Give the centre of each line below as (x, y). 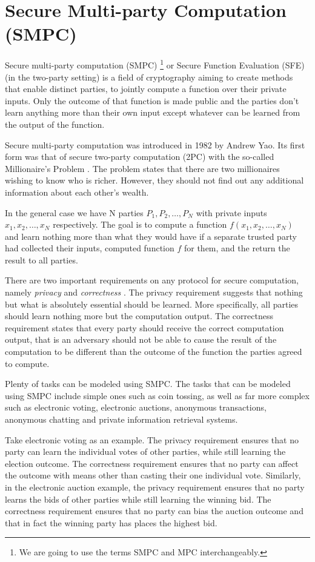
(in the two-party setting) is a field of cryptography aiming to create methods (149, 77)
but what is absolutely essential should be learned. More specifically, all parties (152, 304)
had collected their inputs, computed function (90, 248)
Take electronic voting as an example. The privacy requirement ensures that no (152, 439)
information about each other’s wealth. (77, 192)
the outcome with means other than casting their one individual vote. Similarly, (153, 475)
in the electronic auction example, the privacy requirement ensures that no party (155, 487)
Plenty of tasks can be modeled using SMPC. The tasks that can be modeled (148, 384)
